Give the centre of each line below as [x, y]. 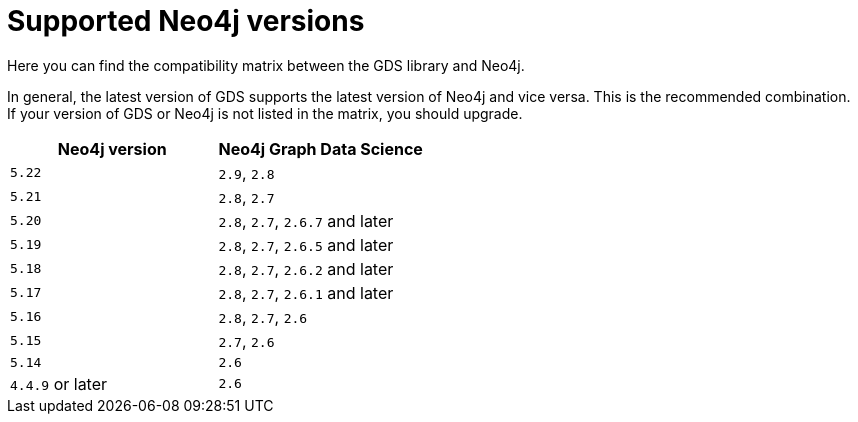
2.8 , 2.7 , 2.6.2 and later [306, 268]
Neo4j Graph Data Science [320, 148]
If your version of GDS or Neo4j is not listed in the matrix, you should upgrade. [265, 113]
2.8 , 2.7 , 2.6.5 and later [306, 244]
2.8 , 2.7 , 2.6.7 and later [306, 220]
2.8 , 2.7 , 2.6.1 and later [306, 292]
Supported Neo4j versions [186, 21]
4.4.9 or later [59, 383]
